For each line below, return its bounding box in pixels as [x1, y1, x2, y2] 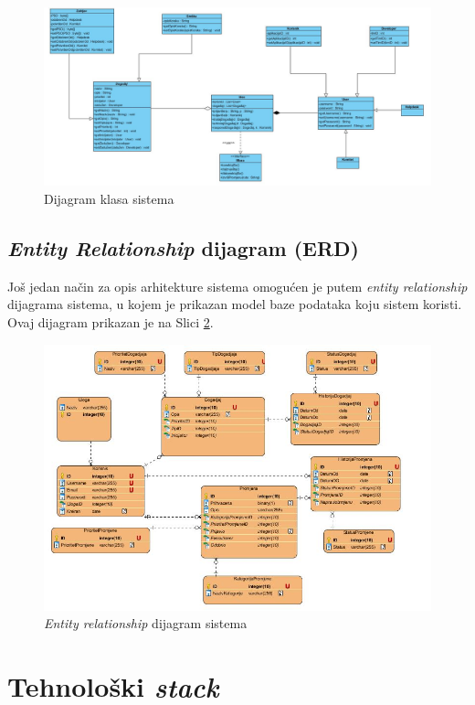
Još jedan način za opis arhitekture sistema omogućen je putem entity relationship [7, 276, 468, 295]
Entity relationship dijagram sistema [44, 614, 248, 633]
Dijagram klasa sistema [44, 189, 174, 208]
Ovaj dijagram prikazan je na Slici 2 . [7, 313, 214, 332]
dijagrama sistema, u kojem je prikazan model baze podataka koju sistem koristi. [7, 294, 462, 314]
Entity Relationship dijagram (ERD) [7, 234, 359, 262]
